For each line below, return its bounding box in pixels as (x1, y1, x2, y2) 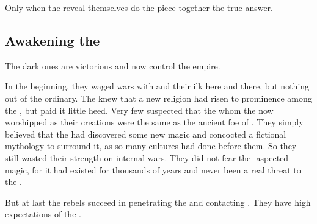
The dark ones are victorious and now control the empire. (5, 59, 220, 72)
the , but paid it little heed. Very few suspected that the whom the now (5, 103, 274, 116)
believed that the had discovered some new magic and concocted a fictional (5, 127, 286, 140)
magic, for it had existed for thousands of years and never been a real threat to (5, 163, 301, 176)
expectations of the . (5, 208, 81, 220)
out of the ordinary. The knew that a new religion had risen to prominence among (5, 91, 312, 104)
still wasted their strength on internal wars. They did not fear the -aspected (5, 151, 289, 164)
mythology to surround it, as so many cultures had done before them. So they (5, 139, 297, 152)
